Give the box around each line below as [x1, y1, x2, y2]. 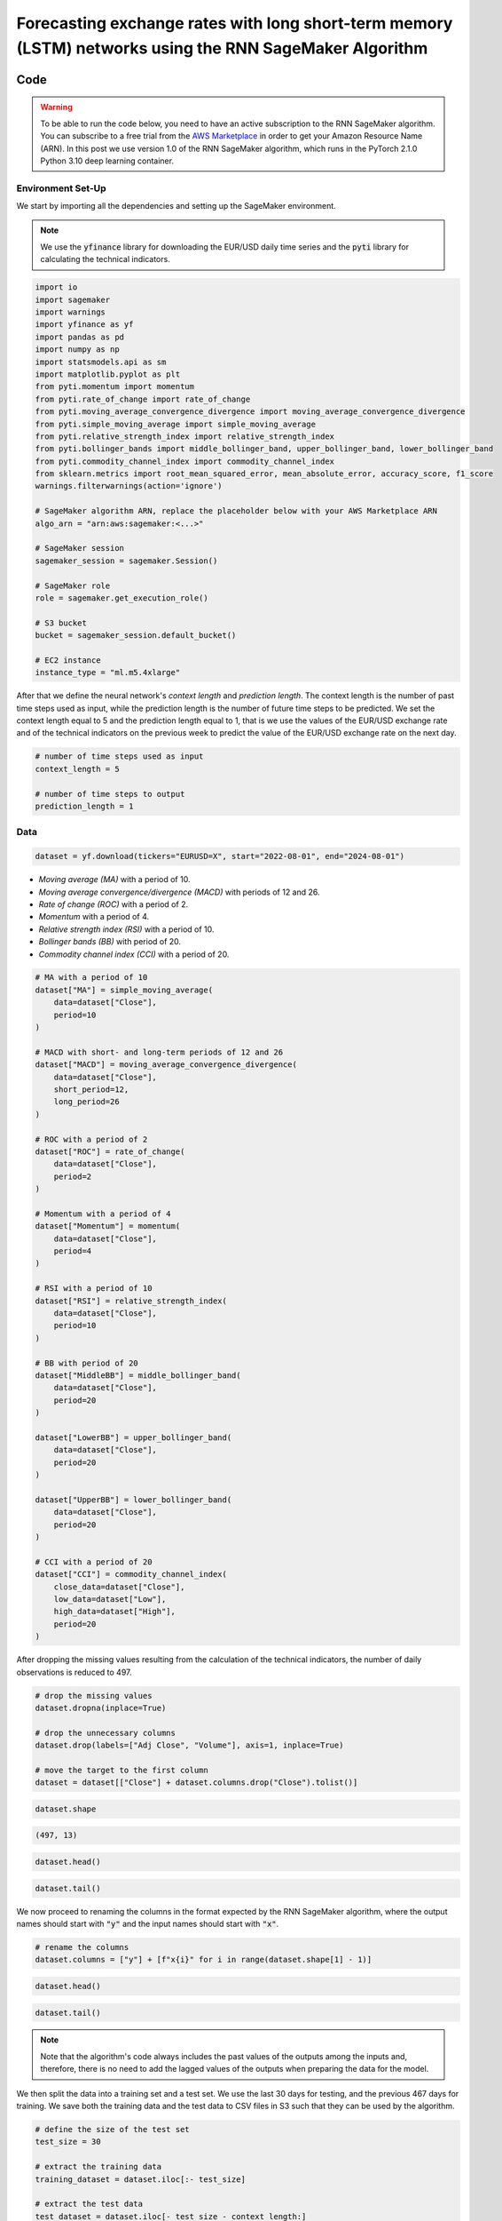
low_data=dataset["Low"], [53, 1595, 167, 1604]
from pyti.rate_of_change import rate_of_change [35, 394, 251, 404]
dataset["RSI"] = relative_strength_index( [35, 1295, 228, 1306]
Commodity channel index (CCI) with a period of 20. [38, 949, 230, 959]
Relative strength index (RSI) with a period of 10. [38, 924, 215, 935]
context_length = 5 [35, 764, 120, 774]
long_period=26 [53, 1097, 120, 1107]
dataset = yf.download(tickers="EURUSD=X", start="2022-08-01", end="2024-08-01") [35, 851, 405, 862]
